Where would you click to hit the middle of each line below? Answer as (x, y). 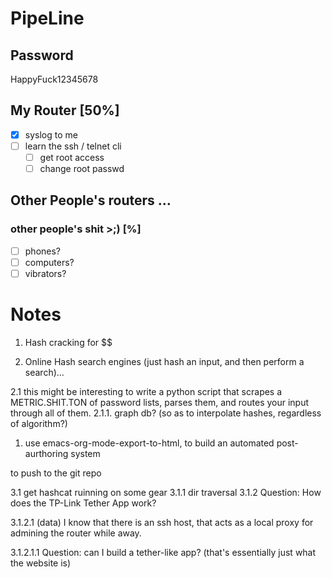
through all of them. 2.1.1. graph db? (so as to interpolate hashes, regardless (166, 413)
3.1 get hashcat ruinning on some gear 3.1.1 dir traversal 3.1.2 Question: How (166, 492)
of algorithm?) (39, 423)
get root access (72, 157)
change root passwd (82, 168)
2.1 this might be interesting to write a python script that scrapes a (146, 391)
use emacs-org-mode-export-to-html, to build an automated (149, 443)
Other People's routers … (91, 200)
